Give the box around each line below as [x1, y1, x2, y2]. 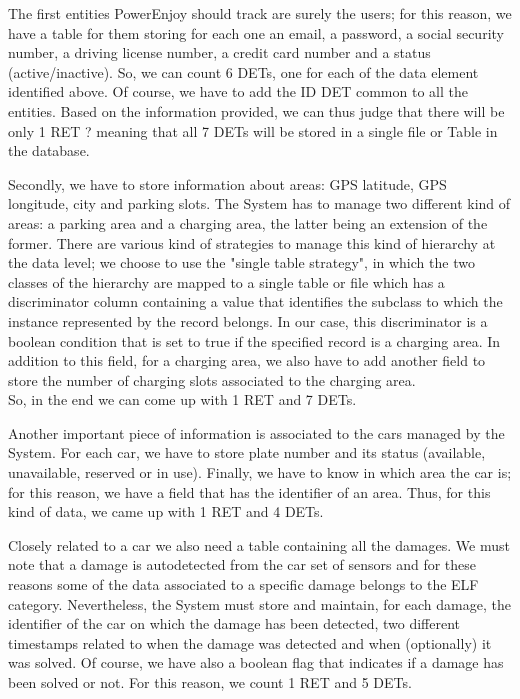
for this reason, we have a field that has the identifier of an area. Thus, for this [8, 481, 491, 502]
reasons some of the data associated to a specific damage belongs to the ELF [8, 574, 479, 595]
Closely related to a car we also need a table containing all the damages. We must [8, 534, 510, 555]
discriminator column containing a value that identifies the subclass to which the [8, 291, 503, 312]
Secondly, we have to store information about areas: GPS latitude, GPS [8, 173, 447, 194]
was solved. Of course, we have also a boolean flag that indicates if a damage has [8, 652, 504, 673]
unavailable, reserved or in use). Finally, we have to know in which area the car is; [8, 462, 512, 483]
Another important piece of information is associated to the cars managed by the [8, 422, 505, 443]
